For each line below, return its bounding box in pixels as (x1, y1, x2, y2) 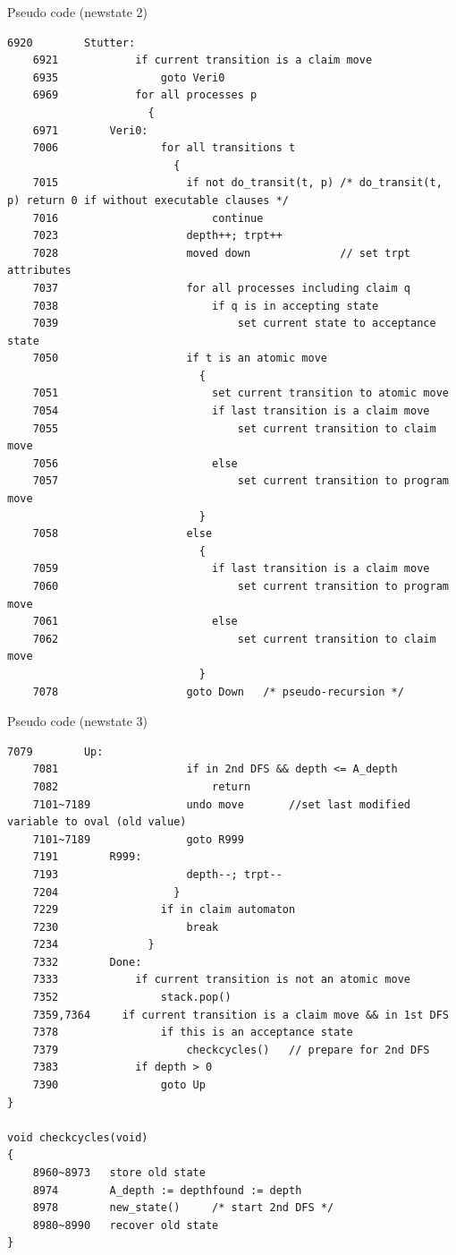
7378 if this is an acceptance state (32, 1026, 353, 1039)
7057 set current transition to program (32, 474, 449, 488)
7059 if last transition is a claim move (32, 562, 430, 576)
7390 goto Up (32, 1079, 206, 1092)
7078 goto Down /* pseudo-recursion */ (32, 685, 404, 698)
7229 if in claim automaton (32, 903, 296, 917)
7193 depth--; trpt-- (32, 867, 283, 881)
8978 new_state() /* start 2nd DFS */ (32, 1201, 334, 1215)
